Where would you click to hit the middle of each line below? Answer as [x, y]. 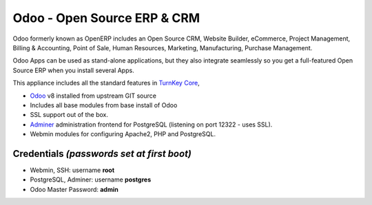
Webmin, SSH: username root [72, 170]
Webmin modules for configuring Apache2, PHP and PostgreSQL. [123, 134]
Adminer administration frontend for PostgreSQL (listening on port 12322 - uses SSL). [151, 125]
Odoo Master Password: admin [74, 189]
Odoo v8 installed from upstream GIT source [93, 96]
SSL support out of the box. [69, 115]
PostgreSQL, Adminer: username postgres [91, 180]
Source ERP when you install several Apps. [73, 70]
